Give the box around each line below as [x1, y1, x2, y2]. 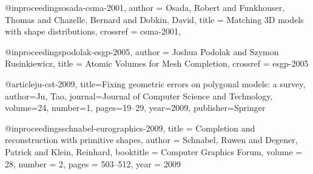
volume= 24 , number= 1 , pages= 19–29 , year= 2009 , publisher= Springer [5, 101, 266, 114]
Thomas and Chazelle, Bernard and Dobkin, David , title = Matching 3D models [5, 13, 304, 25]
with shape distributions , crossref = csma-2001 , [5, 25, 181, 38]
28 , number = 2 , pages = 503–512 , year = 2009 [5, 157, 181, 170]
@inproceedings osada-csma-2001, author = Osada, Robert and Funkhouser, [5, 1, 285, 13]
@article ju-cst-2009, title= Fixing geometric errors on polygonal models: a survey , [5, 77, 306, 90]
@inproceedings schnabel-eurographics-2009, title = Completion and [5, 121, 255, 134]
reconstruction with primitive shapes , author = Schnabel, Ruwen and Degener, [5, 133, 298, 146]
